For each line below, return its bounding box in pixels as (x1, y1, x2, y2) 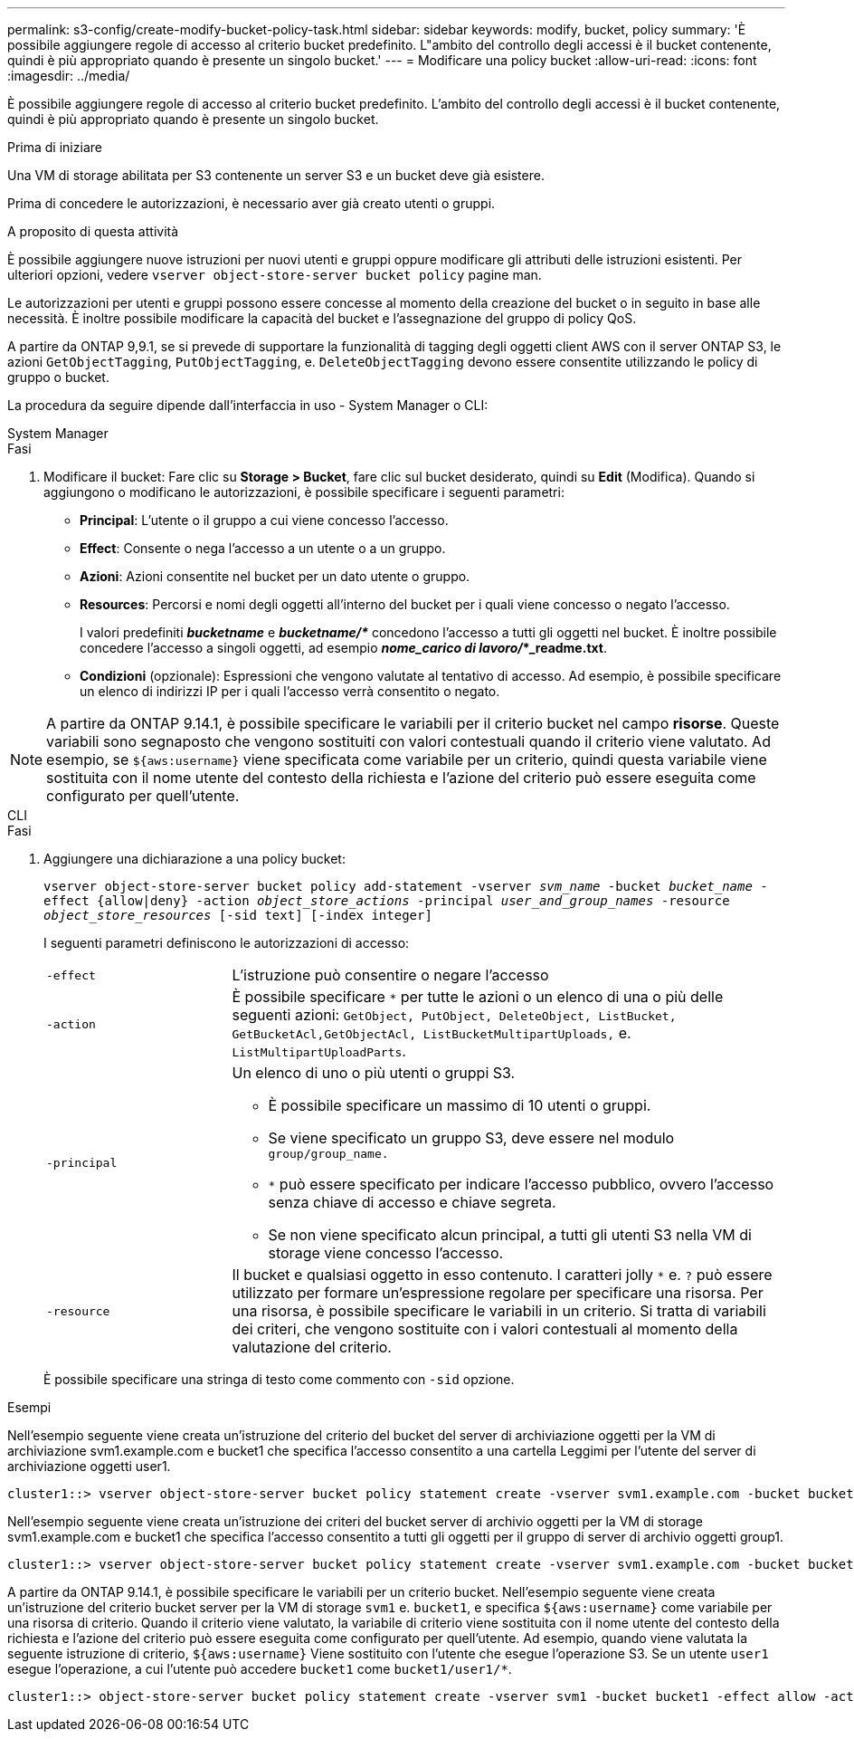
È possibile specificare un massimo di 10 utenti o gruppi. (268, 1096, 651, 1114)
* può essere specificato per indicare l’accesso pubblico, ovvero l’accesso (268, 1175, 774, 1193)
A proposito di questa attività (7, 224, 179, 239)
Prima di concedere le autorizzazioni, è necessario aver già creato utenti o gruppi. (7, 196, 496, 211)
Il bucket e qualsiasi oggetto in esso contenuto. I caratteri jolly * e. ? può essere (232, 1266, 773, 1284)
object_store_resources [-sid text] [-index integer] (43, 908, 432, 922)
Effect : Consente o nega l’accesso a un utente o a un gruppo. (80, 540, 446, 556)
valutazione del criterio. (232, 1338, 392, 1356)
